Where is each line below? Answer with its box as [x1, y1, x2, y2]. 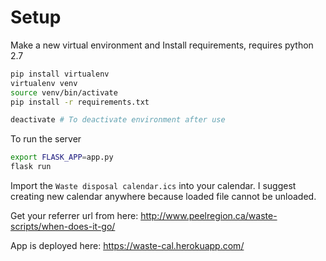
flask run [10, 162, 52, 172]
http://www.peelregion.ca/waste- [140, 210, 278, 222]
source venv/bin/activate [10, 87, 118, 98]
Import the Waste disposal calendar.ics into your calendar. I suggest [10, 180, 297, 192]
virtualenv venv [10, 78, 78, 88]
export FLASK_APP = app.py [10, 152, 114, 163]
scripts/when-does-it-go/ [10, 221, 116, 233]
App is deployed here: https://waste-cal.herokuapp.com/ [10, 240, 245, 252]
